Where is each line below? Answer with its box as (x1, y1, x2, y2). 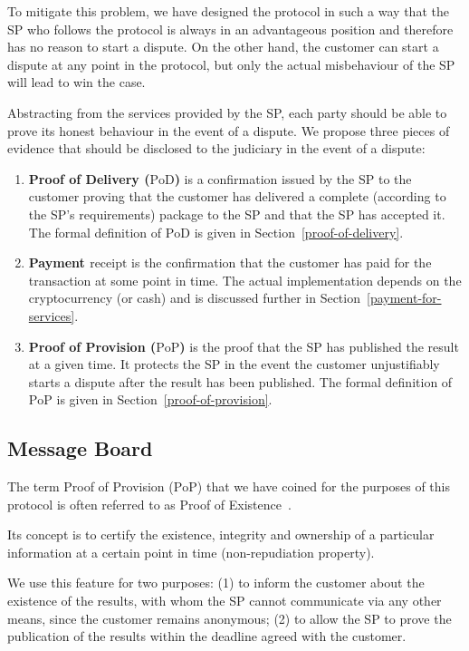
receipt (90, 257, 128, 271)
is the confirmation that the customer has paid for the (131, 253, 432, 272)
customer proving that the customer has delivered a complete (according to (28, 187, 446, 206)
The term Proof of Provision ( (7, 477, 174, 496)
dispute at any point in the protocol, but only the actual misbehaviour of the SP (7, 54, 455, 73)
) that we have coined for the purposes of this (196, 477, 450, 496)
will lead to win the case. (7, 73, 146, 92)
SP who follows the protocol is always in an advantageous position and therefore (7, 19, 454, 38)
